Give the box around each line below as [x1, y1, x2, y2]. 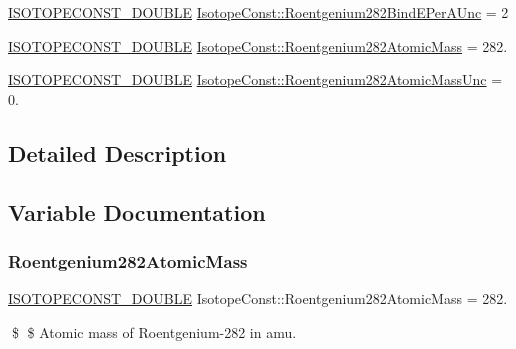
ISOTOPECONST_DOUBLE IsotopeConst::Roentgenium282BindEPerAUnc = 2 [8, 2, 509, 22]
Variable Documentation [8, 196, 266, 227]
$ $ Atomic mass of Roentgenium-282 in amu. [11, 321, 297, 342]
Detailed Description [8, 137, 227, 168]
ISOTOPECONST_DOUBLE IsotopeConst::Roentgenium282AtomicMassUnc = [8, 69, 503, 90]
